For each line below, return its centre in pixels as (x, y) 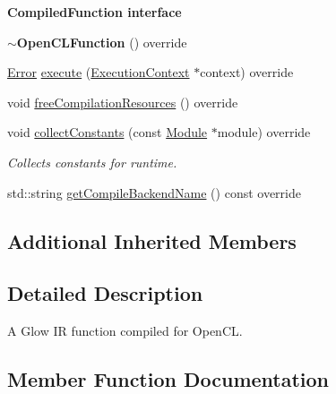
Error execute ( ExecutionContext (99, 72)
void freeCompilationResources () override (123, 102)
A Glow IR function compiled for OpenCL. (125, 331)
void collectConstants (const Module (108, 132)
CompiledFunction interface (95, 12)
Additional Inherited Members (152, 240)
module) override (264, 132)
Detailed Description (105, 293)
